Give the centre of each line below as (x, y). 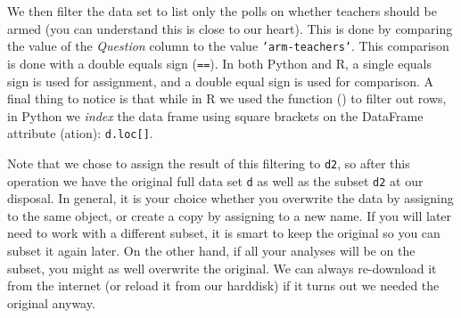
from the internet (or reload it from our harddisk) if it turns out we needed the (223, 285)
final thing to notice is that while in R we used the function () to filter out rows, (227, 98)
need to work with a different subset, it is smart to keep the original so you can (224, 233)
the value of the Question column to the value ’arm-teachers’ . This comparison (228, 46)
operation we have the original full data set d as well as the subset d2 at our (215, 180)
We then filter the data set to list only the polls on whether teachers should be (222, 11)
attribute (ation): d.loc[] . (80, 133)
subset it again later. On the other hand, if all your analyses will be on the (211, 251)
